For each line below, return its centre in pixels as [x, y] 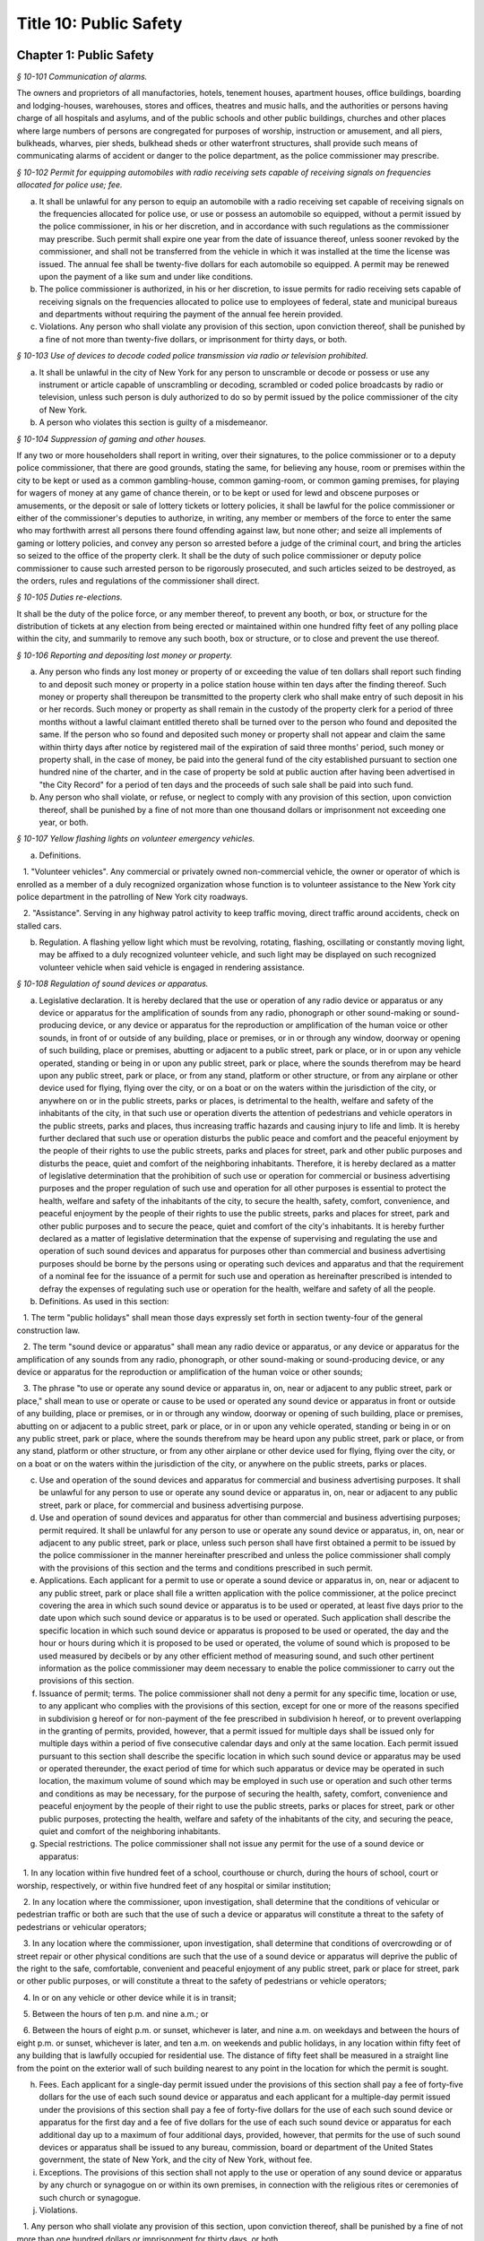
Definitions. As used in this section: [104, 1301]
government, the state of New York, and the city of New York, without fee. [176, 2159]
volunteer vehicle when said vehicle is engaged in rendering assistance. [172, 967]
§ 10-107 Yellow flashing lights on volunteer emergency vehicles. [136, 839]
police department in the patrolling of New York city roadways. [132, 896]
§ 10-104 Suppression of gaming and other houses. [111, 438]
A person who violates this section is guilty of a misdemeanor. [154, 422]
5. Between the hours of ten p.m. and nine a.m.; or [116, 2014]
